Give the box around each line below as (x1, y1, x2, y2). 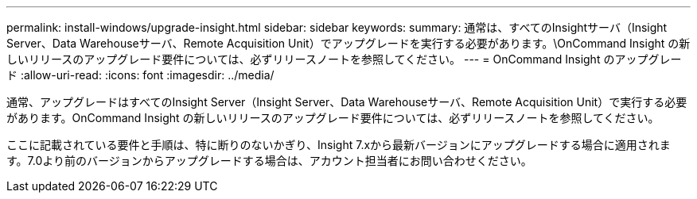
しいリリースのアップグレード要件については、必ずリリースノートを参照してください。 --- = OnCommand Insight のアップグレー (6, 52, 682, 66)
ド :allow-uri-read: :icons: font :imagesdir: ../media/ (6, 68, 275, 82)
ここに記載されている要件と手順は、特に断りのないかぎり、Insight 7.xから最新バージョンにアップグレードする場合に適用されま (6, 138, 671, 151)
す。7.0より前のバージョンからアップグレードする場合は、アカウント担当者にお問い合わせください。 (6, 154, 532, 167)
